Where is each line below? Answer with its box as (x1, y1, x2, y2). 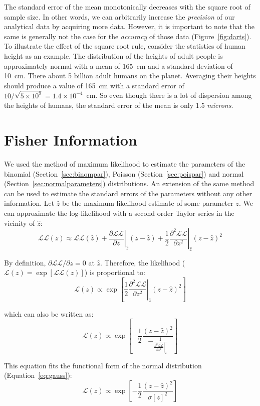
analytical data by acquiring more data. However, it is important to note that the (4, 21, 254, 32)
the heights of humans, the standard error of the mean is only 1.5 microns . (4, 100, 233, 110)
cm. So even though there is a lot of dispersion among (86, 90, 252, 100)
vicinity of (4, 217, 35, 228)
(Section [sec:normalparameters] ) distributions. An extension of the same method (4, 178, 254, 189)
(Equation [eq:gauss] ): (4, 370, 72, 380)
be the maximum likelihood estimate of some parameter (62, 198, 233, 208)
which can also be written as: (4, 308, 94, 319)
